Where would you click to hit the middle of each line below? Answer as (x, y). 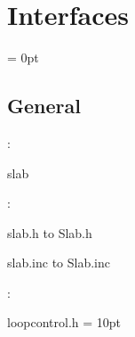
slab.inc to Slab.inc (59, 263)
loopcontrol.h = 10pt (64, 322)
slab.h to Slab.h (50, 232)
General (44, 106)
